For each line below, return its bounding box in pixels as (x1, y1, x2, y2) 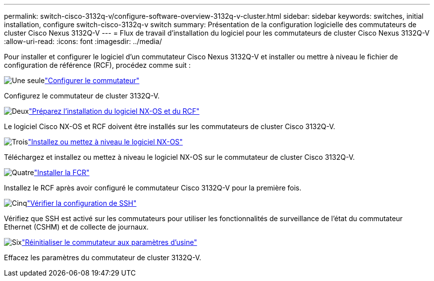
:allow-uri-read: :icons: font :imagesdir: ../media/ (4, 37, 162, 46)
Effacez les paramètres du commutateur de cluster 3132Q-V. (4, 253, 202, 262)
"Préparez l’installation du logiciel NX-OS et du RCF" (29, 107, 200, 115)
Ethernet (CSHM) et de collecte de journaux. (4, 223, 149, 231)
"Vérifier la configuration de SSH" (27, 199, 137, 207)
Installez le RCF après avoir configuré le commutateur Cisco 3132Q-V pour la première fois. (4, 184, 302, 192)
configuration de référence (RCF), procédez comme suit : (4, 61, 191, 69)
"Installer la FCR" (34, 168, 90, 177)
